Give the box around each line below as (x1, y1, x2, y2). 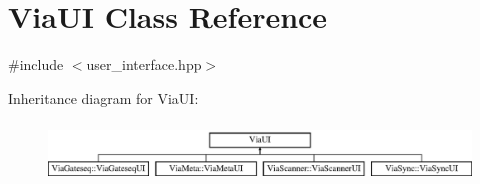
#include (8, 54, 64, 75)
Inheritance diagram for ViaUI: (8, 87, 199, 108)
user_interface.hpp (86, 54, 202, 75)
